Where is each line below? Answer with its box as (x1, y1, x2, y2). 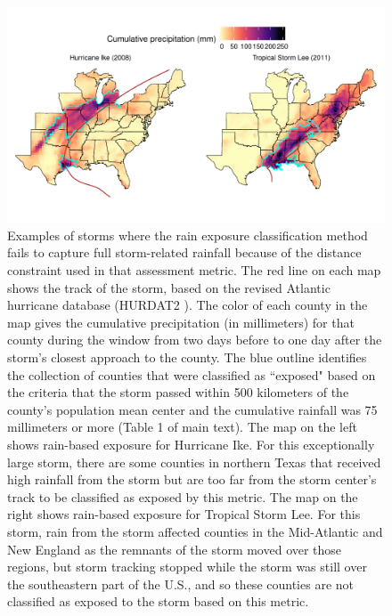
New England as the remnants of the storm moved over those (7, 539, 342, 558)
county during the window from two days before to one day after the (7, 330, 382, 349)
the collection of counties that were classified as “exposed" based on (7, 365, 376, 384)
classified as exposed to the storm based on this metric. (7, 592, 309, 611)
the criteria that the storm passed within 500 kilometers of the (7, 383, 349, 401)
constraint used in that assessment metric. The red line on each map (7, 261, 381, 279)
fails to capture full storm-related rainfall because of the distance (7, 243, 362, 262)
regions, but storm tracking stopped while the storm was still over (7, 557, 367, 576)
